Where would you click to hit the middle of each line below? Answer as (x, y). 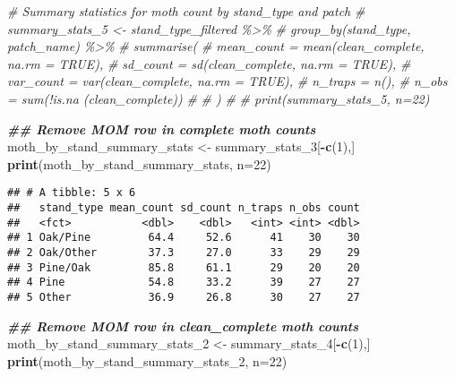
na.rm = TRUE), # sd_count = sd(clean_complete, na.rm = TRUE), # (209, 63)
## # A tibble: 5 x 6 (72, 193)
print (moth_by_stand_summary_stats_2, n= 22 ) (147, 360)
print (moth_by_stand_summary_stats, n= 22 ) (139, 163)
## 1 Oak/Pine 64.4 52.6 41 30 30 (184, 238)
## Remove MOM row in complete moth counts (162, 129)
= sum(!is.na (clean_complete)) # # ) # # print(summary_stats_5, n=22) (219, 98)
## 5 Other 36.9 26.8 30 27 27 (184, 297)
